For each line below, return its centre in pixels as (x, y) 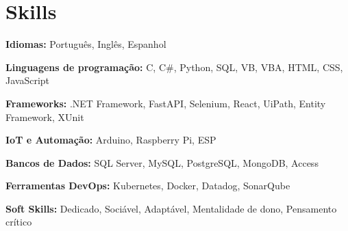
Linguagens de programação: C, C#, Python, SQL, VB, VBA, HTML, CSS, (174, 67)
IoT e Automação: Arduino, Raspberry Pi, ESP (111, 140)
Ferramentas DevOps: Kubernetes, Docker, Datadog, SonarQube (148, 186)
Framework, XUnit (45, 117)
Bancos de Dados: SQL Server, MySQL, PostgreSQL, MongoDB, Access (162, 162)
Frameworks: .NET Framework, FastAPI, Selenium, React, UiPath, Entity (166, 103)
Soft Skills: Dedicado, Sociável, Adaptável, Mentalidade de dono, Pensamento (171, 208)
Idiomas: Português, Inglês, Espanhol (86, 44)
